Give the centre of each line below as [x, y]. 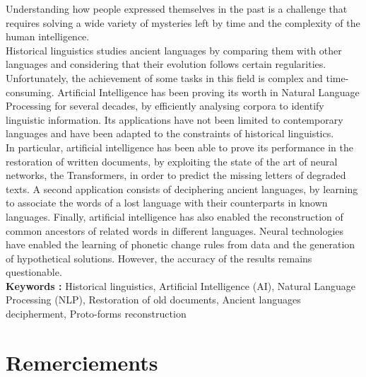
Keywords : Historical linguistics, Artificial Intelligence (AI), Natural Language [181, 285]
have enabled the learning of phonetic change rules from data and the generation [181, 244]
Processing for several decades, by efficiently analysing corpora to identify [165, 106]
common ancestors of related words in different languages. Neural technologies [175, 230]
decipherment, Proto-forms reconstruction [96, 314]
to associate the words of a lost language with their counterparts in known [167, 203]
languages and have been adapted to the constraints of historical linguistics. [170, 133]
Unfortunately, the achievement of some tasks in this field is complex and [164, 77]
